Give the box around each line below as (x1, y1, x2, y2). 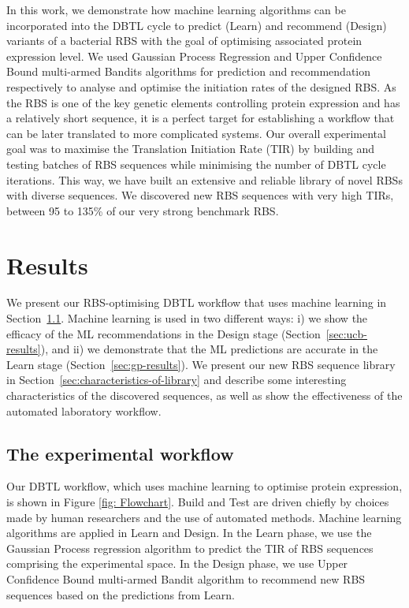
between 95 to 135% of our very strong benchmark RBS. (6, 202, 279, 218)
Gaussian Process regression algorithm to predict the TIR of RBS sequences (6, 539, 374, 556)
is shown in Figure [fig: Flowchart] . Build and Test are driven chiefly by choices (6, 493, 389, 509)
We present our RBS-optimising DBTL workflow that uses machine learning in (6, 294, 387, 311)
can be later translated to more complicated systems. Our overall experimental (6, 125, 386, 141)
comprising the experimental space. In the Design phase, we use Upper (6, 555, 348, 572)
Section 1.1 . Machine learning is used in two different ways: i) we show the (6, 310, 368, 326)
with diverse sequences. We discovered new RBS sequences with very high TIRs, (6, 187, 394, 203)
